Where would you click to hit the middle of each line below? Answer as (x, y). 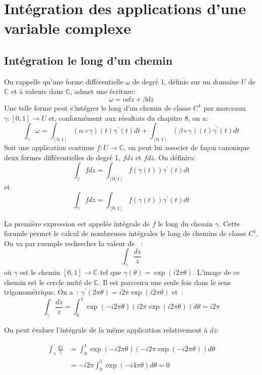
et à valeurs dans (37, 91)
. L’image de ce (216, 272)
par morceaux (225, 107)
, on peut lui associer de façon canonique (187, 147)
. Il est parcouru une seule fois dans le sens (165, 282)
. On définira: (175, 157)
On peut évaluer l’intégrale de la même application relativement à (106, 330)
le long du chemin (185, 223)
